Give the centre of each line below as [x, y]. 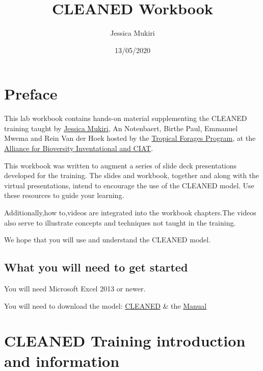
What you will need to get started [96, 267]
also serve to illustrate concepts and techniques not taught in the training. [120, 222]
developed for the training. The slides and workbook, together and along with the [132, 175]
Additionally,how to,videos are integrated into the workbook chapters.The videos [130, 212]
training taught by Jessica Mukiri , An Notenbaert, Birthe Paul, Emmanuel [121, 128]
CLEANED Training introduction [125, 341]
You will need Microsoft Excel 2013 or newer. [75, 288]
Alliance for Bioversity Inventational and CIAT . [79, 148]
